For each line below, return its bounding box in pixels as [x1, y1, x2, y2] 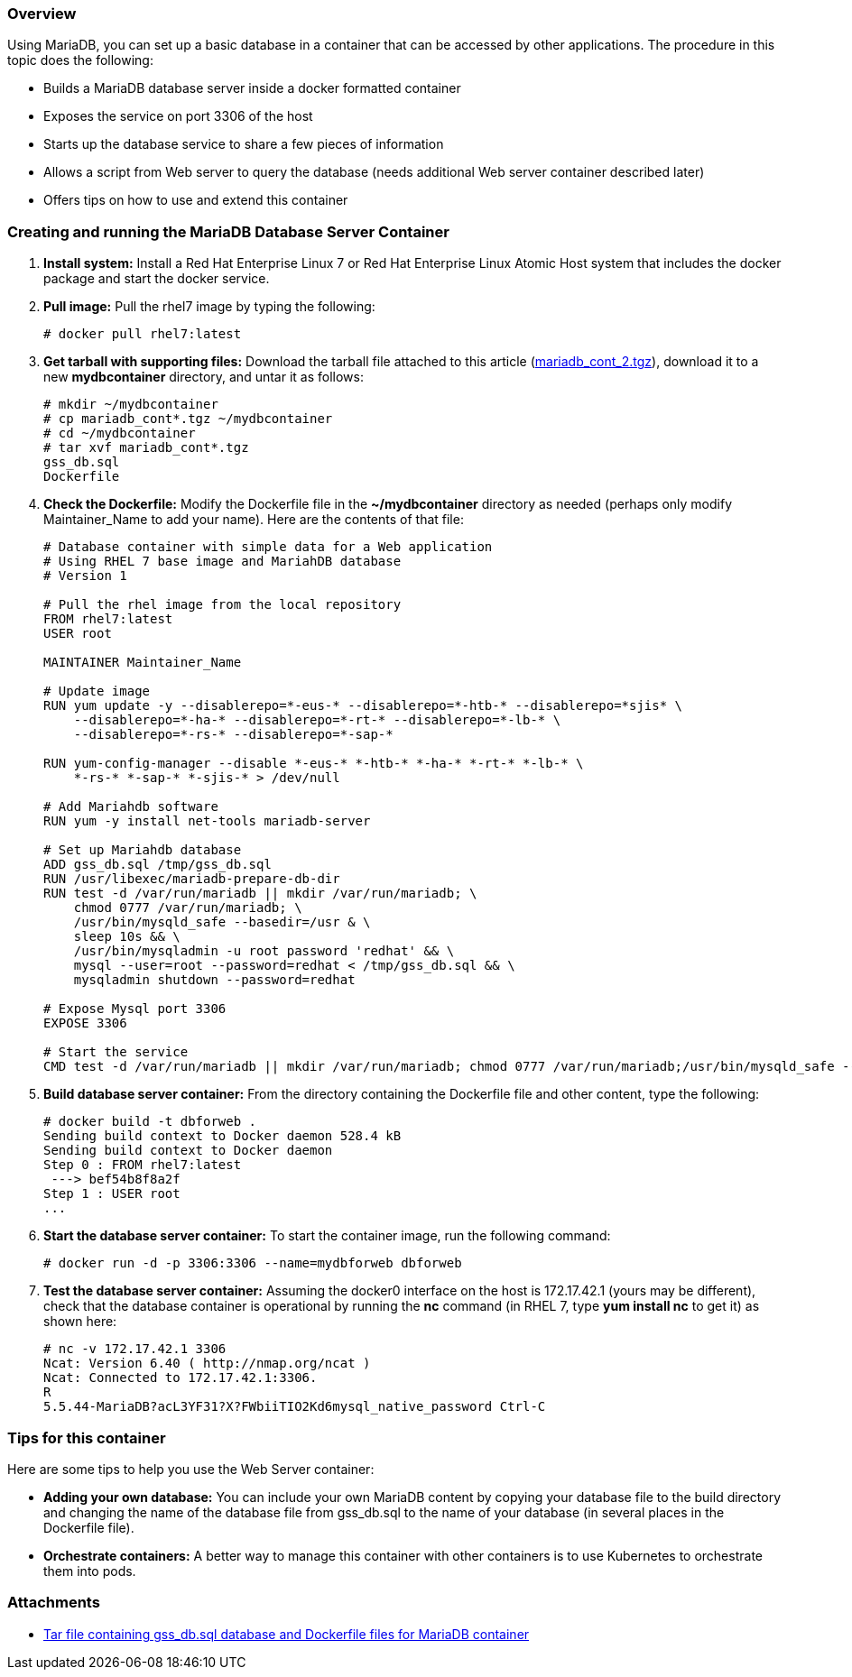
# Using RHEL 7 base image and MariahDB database [43, 554, 402, 569]
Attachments [7, 1593, 100, 1612]
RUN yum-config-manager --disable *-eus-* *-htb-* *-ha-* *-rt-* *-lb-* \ [43, 756, 584, 771]
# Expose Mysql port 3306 [43, 1001, 227, 1017]
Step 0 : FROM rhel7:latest [43, 1157, 242, 1173]
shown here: [43, 1313, 117, 1330]
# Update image [43, 684, 151, 699]
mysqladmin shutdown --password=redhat [73, 972, 356, 988]
